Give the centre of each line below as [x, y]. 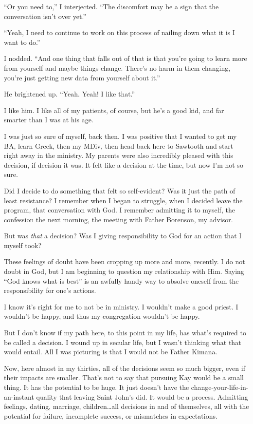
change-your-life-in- [220, 387]
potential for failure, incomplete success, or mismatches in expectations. [111, 415]
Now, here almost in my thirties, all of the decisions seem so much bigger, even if [125, 368]
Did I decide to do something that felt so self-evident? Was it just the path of [120, 190]
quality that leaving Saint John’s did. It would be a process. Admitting [142, 396]
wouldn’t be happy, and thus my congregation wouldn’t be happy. [102, 316]
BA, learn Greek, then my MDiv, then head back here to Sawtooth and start [119, 145]
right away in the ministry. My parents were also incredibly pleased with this [119, 155]
